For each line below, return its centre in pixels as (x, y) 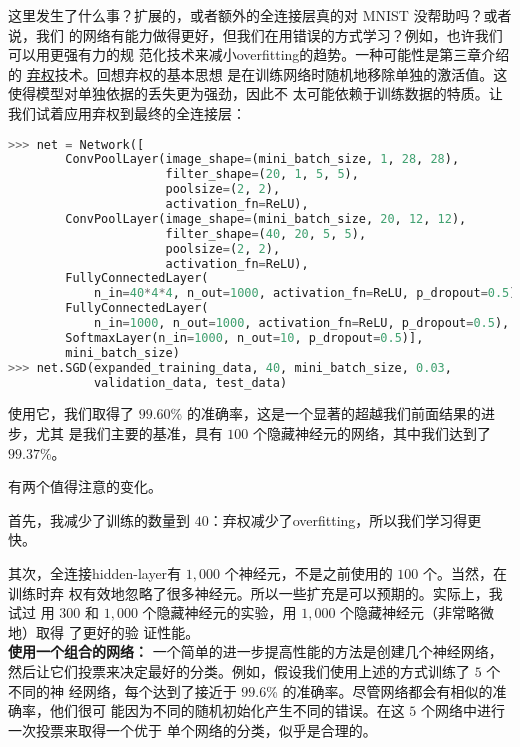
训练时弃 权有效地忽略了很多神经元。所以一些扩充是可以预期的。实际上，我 (255, 592)
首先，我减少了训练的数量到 (99, 519)
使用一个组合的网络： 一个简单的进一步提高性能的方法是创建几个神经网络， (255, 651)
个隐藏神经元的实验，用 (219, 612)
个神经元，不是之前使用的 (308, 573)
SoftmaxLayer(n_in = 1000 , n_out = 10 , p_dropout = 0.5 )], (244, 337)
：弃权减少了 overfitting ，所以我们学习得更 (345, 519)
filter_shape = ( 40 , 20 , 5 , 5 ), (266, 233)
